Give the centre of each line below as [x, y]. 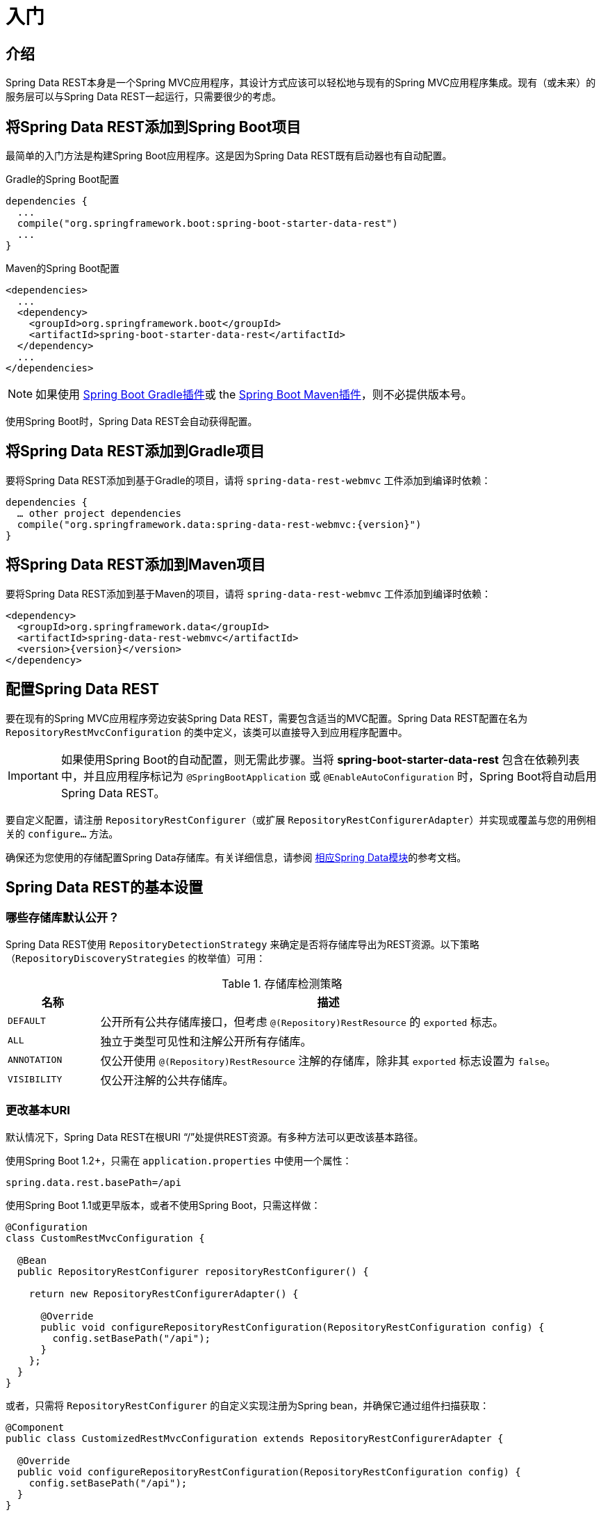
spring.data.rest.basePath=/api [93, 1182]
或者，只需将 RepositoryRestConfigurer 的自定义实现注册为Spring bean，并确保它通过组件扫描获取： [248, 1405]
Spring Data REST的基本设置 [105, 887]
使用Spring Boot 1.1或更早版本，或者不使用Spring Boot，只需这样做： [163, 1205]
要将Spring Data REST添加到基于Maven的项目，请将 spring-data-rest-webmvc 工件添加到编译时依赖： [249, 593]
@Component [35, 1427]
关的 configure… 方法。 [62, 833]
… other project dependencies [99, 513]
